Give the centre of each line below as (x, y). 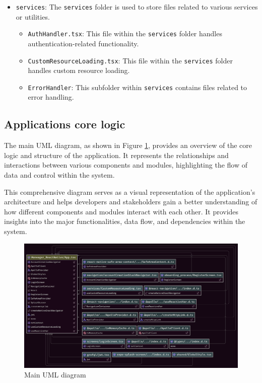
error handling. (51, 97)
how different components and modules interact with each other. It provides (121, 211)
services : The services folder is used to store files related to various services (137, 7)
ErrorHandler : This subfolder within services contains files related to (138, 87)
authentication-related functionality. (83, 43)
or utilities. (33, 16)
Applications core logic (65, 124)
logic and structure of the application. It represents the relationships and (116, 155)
